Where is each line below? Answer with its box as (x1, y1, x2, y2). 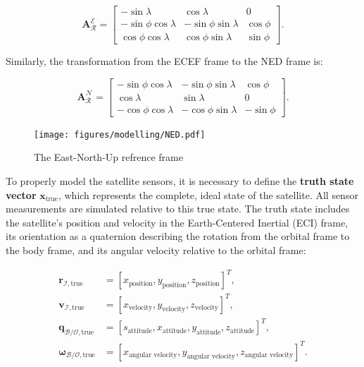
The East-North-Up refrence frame (34, 150, 183, 164)
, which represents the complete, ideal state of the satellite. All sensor (58, 187, 358, 202)
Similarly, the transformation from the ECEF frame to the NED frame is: (6, 54, 323, 68)
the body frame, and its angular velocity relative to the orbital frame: (6, 243, 306, 257)
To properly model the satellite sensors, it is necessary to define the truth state (6, 174, 354, 188)
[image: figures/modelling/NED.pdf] (34, 129, 206, 140)
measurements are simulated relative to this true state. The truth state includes (6, 201, 350, 216)
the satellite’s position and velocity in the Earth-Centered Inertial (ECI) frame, (6, 215, 349, 229)
